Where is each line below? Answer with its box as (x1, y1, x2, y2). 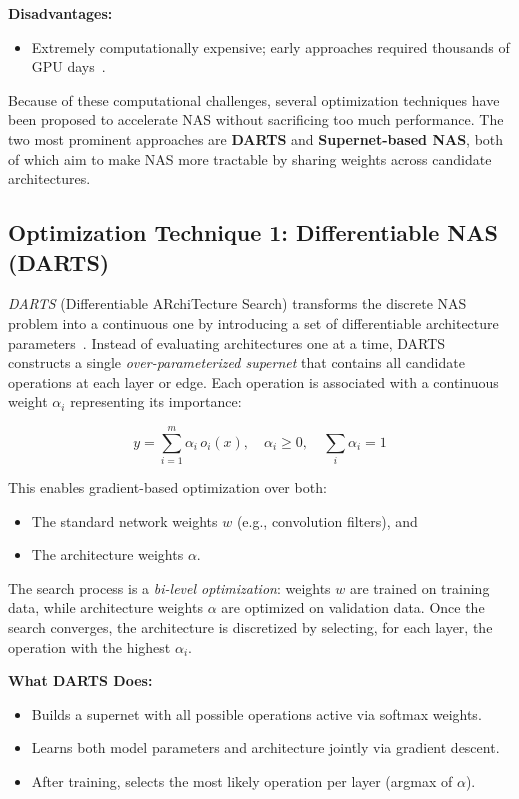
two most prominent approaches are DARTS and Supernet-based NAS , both (8, 128, 504, 149)
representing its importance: (70, 391, 242, 412)
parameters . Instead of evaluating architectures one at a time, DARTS (8, 332, 446, 353)
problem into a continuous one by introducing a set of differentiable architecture (8, 312, 499, 333)
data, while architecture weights (8, 597, 203, 618)
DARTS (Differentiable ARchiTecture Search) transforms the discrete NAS (8, 293, 467, 314)
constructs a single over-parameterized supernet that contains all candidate (8, 352, 465, 373)
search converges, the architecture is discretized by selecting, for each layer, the (8, 617, 493, 637)
